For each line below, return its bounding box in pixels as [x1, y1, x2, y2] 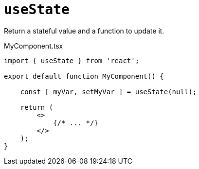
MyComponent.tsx [4, 41, 63, 50]
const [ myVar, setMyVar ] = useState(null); [20, 87, 197, 96]
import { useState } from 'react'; [4, 56, 140, 65]
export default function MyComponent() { [4, 72, 164, 80]
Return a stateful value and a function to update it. [4, 26, 164, 35]
